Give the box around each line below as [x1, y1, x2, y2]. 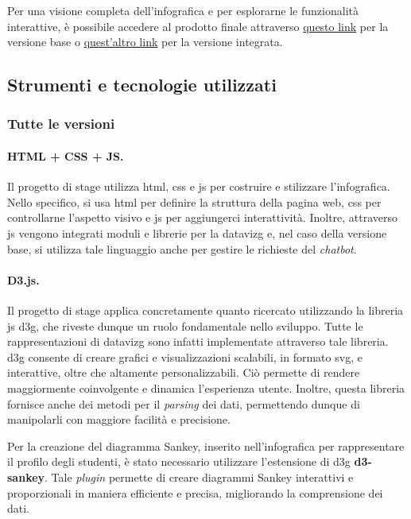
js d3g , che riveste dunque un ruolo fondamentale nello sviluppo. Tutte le [7, 317, 363, 334]
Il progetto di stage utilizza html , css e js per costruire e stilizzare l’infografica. [7, 178, 390, 195]
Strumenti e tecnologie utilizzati [7, 72, 277, 97]
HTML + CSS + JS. [7, 148, 124, 164]
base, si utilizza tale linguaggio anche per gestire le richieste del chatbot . [7, 240, 357, 257]
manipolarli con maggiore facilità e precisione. [7, 411, 231, 428]
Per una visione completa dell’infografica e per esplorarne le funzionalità [7, 2, 359, 18]
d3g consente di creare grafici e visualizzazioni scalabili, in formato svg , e [7, 348, 363, 365]
